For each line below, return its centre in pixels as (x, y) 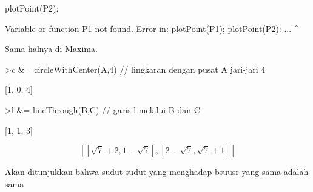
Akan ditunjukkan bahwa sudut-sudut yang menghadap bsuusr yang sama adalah (157, 172)
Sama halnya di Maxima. (51, 49)
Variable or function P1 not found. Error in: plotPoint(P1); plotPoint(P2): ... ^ (152, 28)
